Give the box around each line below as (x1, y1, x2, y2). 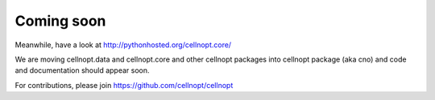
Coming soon (14, 12, 106, 30)
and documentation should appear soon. (14, 66, 150, 75)
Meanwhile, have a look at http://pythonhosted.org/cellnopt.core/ (14, 40, 232, 50)
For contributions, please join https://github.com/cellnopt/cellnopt (14, 80, 234, 90)
